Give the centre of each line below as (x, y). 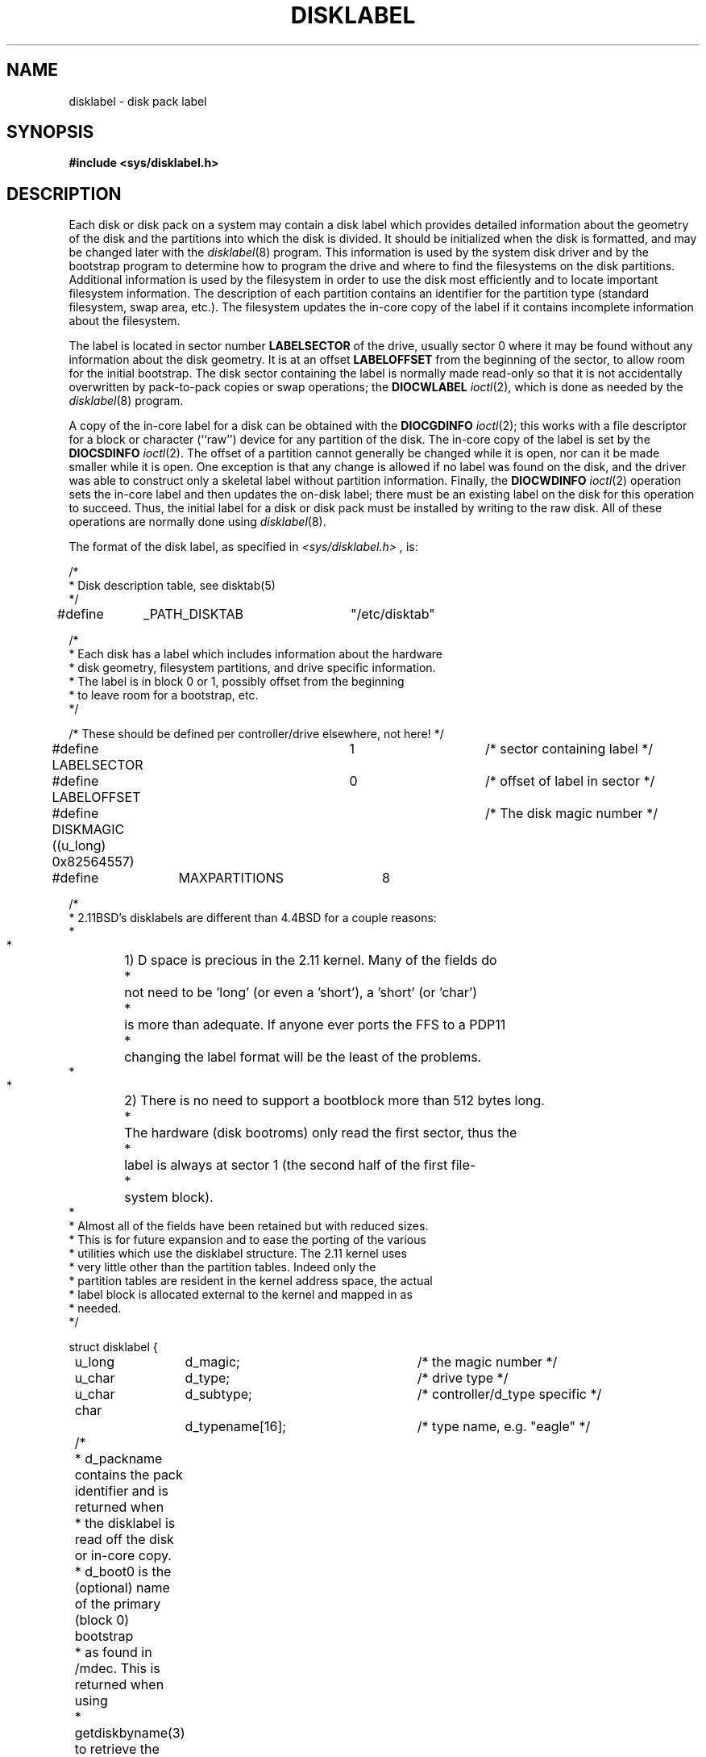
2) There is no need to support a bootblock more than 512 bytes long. (334, 1101)
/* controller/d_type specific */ (509, 1394)
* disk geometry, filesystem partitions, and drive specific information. (252, 668)
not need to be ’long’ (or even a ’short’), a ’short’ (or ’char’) (301, 993)
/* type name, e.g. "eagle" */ (504, 1427)
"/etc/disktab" (393, 614)
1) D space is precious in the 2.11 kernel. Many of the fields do (311, 960)
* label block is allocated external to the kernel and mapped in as (241, 1295)
